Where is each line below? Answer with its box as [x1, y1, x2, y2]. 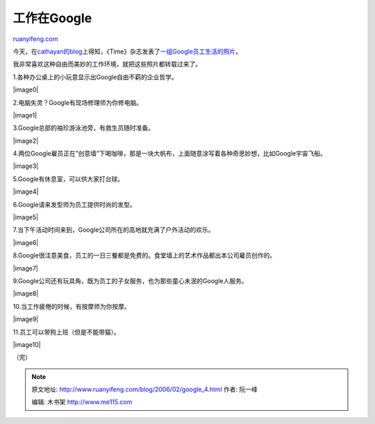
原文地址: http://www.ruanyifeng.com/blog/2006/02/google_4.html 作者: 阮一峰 [31, 385, 258, 393]
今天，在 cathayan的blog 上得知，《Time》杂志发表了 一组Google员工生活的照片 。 [12, 47, 242, 56]
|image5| [12, 213, 38, 221]
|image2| [12, 136, 39, 145]
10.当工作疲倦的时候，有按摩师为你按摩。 [12, 302, 131, 310]
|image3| [12, 162, 39, 170]
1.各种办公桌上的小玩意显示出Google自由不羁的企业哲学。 [12, 73, 178, 81]
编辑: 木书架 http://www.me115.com [31, 398, 133, 406]
